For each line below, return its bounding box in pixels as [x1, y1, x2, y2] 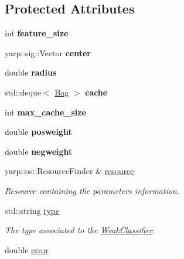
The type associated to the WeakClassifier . [5, 224, 155, 236]
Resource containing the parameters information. [5, 184, 180, 196]
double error [5, 243, 49, 255]
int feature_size [5, 27, 69, 39]
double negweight [5, 145, 73, 157]
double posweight [5, 125, 72, 138]
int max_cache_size [5, 105, 86, 118]
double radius [5, 66, 57, 79]
